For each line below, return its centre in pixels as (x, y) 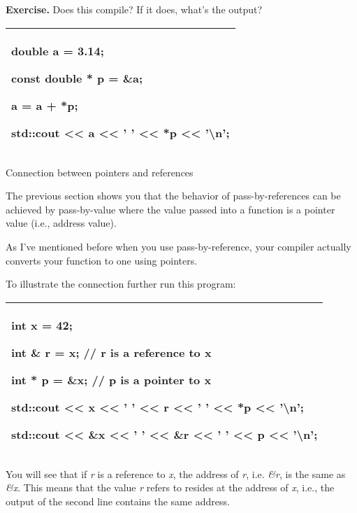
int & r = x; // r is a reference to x (111, 352)
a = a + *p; (45, 105)
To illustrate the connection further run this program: (121, 284)
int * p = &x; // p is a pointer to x (111, 379)
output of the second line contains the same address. (118, 501)
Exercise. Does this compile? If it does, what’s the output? (134, 9)
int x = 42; (42, 325)
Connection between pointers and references (100, 172)
